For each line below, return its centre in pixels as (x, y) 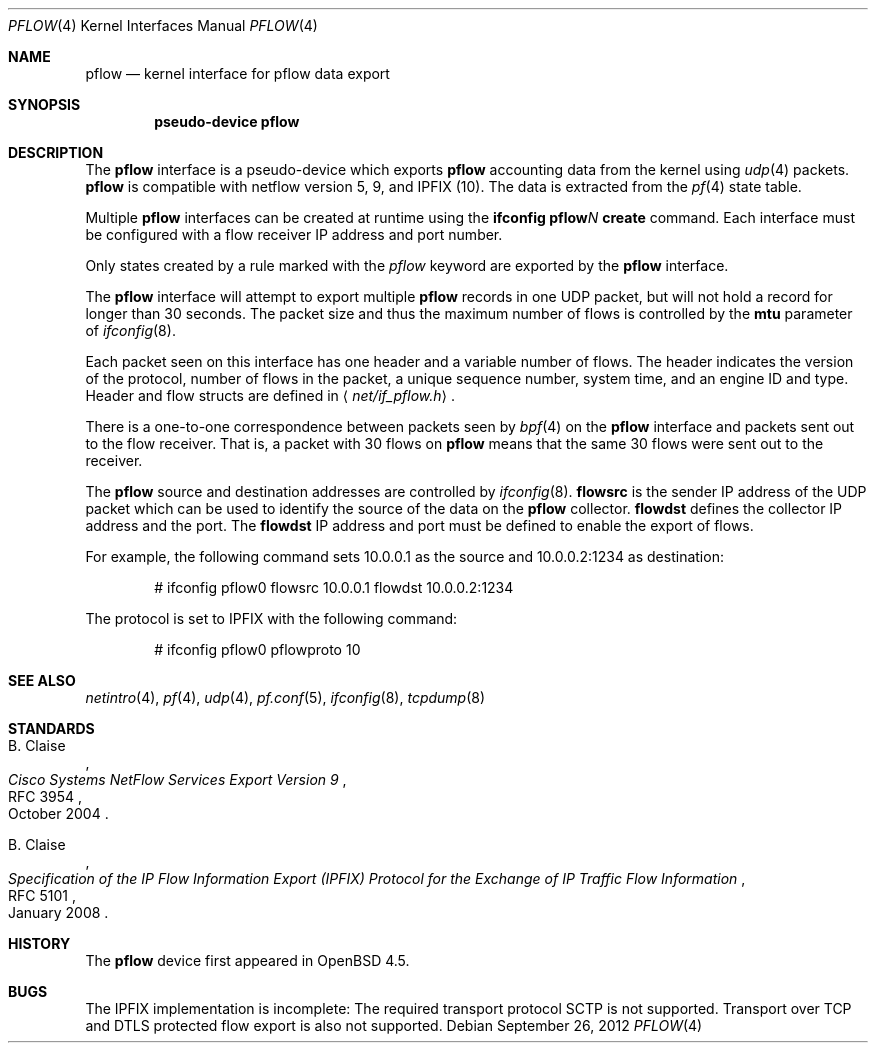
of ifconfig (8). (130, 330)
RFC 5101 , (42, 895)
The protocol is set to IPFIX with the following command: (271, 618)
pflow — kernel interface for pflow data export (237, 73)
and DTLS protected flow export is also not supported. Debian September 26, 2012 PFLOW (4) (394, 1025)
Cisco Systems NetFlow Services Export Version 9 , (177, 779)
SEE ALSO (42, 680)
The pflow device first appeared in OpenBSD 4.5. (247, 960)
